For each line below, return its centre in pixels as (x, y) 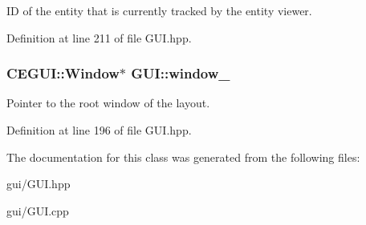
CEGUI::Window (63, 73)
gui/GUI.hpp (39, 184)
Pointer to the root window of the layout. (108, 103)
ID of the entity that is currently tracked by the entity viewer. (159, 10)
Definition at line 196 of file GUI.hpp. (99, 130)
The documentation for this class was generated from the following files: (183, 157)
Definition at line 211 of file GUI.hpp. (99, 37)
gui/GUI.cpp (38, 210)
